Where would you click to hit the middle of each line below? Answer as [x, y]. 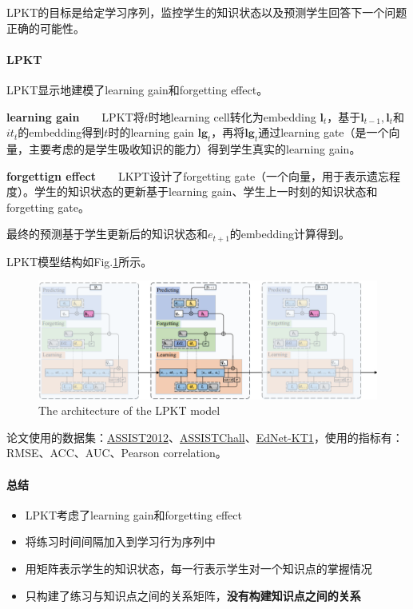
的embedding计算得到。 [290, 234]
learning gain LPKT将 [75, 116]
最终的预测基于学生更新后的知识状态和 [107, 234]
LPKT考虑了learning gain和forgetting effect [133, 514]
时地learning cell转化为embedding [232, 116]
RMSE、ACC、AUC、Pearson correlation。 [117, 453]
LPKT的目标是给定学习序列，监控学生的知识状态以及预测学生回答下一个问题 [207, 12]
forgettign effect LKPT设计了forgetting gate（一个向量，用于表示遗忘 [198, 175]
